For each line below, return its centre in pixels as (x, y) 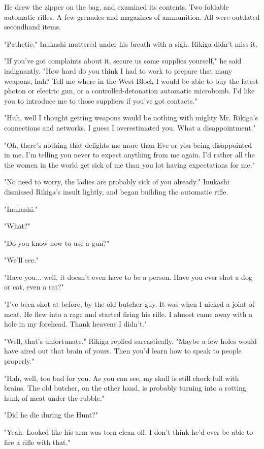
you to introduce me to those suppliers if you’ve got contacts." (101, 100)
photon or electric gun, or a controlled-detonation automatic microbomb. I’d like (129, 91)
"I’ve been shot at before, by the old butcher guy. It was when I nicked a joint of (129, 304)
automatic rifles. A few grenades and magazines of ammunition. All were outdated (132, 17)
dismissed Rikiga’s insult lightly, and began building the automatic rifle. (116, 191)
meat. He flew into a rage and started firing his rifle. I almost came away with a (128, 314)
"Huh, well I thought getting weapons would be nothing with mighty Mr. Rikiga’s (131, 118)
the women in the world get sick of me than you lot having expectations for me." (129, 164)
